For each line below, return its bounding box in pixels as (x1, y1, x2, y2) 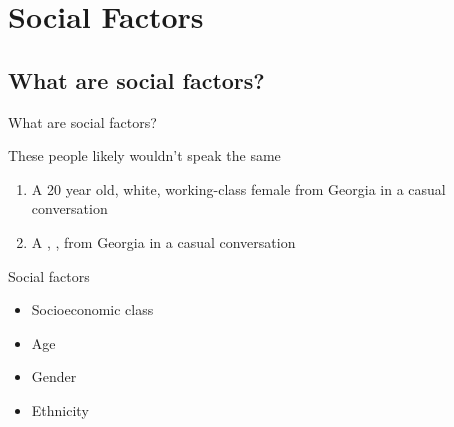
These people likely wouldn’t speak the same (8, 145, 281, 166)
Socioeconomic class (31, 299, 154, 320)
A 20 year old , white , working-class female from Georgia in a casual (31, 178, 446, 199)
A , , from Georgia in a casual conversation (31, 231, 296, 252)
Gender (31, 366, 77, 387)
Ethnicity (31, 399, 89, 420)
